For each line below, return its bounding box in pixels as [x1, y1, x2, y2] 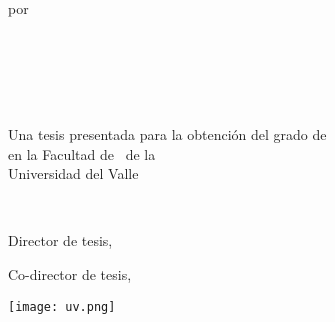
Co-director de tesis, [8, 263, 132, 284]
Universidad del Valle [8, 163, 139, 184]
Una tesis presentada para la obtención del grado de [8, 123, 327, 144]
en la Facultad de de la [8, 143, 156, 164]
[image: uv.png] [8, 299, 116, 314]
